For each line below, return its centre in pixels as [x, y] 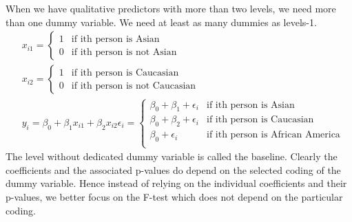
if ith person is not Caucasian [134, 86]
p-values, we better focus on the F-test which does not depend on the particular [174, 197]
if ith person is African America [273, 135]
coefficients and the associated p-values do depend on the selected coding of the [173, 169]
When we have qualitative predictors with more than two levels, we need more [171, 8]
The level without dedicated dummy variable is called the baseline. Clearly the [172, 156]
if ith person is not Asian [124, 52]
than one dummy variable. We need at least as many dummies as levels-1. [161, 22]
